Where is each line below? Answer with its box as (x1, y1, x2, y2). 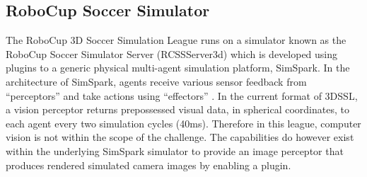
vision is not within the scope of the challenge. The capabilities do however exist (6, 130, 354, 144)
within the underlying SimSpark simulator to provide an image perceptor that (6, 143, 344, 158)
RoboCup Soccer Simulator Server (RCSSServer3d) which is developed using (6, 46, 338, 61)
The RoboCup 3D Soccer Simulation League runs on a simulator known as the (6, 33, 346, 47)
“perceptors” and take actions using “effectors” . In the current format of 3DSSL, (6, 88, 358, 103)
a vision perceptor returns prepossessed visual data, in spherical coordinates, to (6, 102, 349, 117)
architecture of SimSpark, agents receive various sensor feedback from (6, 74, 307, 88)
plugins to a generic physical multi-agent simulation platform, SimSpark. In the (6, 60, 350, 75)
